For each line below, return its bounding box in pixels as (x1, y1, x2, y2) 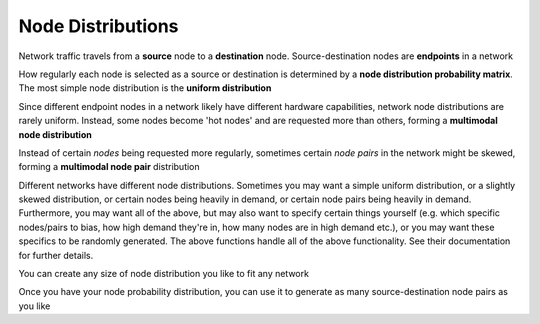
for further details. (18, 249, 94, 261)
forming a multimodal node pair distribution (18, 161, 200, 173)
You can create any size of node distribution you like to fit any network (18, 268, 310, 280)
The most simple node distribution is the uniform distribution (18, 82, 272, 94)
